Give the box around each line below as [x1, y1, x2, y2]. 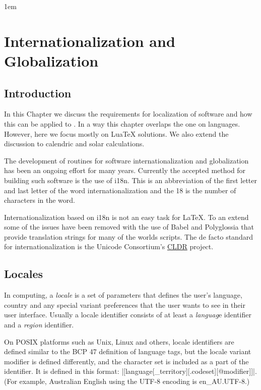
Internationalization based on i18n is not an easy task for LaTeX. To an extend [4, 211, 249, 222]
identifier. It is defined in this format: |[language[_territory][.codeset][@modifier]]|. [4, 366, 257, 376]
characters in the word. [4, 195, 75, 205]
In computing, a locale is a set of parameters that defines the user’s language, [4, 290, 242, 300]
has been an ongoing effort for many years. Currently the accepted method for [4, 165, 246, 176]
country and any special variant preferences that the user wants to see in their [4, 299, 245, 310]
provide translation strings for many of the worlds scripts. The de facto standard [4, 231, 253, 242]
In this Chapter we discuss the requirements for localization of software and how [4, 108, 252, 119]
